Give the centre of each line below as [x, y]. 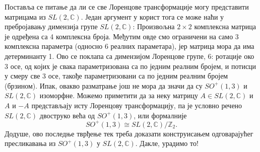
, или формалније [160, 115]
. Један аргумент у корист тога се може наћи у [152, 16]
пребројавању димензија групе [51, 26]
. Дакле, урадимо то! [167, 143]
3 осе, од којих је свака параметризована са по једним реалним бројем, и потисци [131, 66]
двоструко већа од [67, 115]
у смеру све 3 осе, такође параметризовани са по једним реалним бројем [116, 76]
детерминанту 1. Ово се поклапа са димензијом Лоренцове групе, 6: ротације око [129, 56]
